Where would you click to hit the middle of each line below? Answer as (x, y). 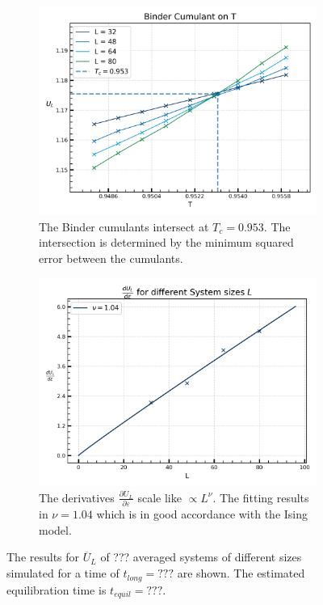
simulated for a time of (63, 573)
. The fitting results (261, 497)
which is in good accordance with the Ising (202, 514)
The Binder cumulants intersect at (124, 226)
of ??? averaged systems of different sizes (201, 557)
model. (55, 529)
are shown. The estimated (241, 573)
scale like (159, 497)
